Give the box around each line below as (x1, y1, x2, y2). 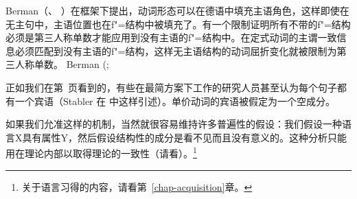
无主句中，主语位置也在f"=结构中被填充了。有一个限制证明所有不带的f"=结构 (5, 16, 351, 31)
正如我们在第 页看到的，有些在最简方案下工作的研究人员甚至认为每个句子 (5, 80, 337, 94)
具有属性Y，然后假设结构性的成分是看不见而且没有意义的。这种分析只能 (22, 130, 347, 144)
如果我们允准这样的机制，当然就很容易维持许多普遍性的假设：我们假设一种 (5, 117, 342, 131)
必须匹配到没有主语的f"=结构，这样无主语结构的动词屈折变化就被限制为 (14, 43, 337, 58)
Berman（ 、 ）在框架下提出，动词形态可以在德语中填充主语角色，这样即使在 (5, 3, 349, 17)
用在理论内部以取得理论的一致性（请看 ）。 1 (5, 144, 197, 160)
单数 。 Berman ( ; (34, 57, 109, 71)
